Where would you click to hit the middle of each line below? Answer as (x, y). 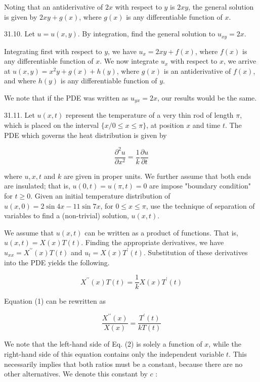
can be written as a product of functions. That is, (161, 232)
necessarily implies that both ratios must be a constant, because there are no (123, 364)
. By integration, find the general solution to (146, 34)
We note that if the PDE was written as (66, 98)
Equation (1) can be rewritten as (55, 301)
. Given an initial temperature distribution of (100, 196)
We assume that (29, 232)
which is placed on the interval (52, 125)
